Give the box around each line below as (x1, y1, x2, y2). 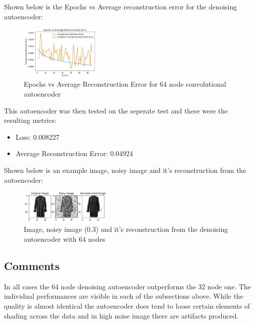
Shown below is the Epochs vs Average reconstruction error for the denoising (4, 1, 237, 11)
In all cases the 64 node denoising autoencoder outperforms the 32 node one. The (4, 281, 251, 291)
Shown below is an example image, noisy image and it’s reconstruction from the (4, 165, 246, 175)
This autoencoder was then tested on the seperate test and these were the (4, 105, 228, 115)
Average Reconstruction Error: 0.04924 (15, 148, 133, 159)
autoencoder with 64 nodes (24, 234, 105, 244)
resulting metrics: (4, 115, 57, 125)
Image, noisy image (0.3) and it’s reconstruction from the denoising (24, 224, 228, 234)
